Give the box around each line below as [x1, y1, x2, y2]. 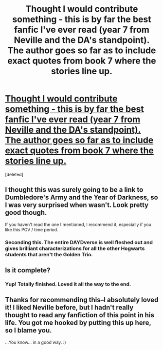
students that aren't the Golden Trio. [5, 251, 93, 258]
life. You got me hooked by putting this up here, [5, 319, 151, 327]
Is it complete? [5, 266, 51, 274]
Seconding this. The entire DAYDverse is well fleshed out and [5, 239, 153, 246]
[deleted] [5, 171, 23, 177]
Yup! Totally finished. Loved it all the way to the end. [5, 281, 131, 288]
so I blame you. [5, 326, 52, 335]
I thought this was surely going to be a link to [5, 185, 144, 194]
